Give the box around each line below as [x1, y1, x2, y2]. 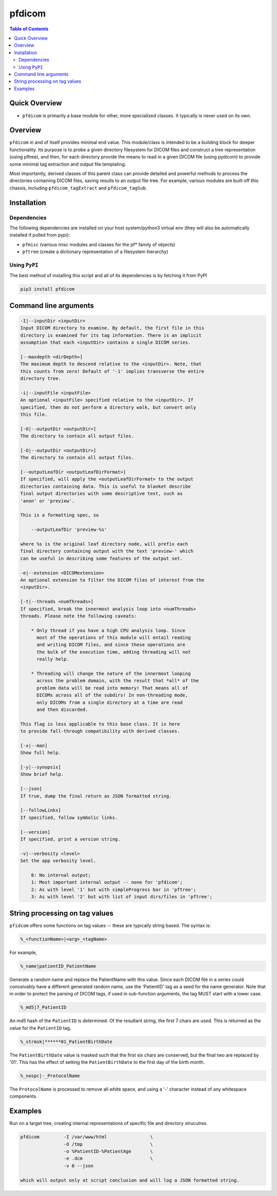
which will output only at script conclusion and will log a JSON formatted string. [20, 1177, 240, 1183]
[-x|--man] [20, 742, 48, 748]
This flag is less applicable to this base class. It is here [20, 721, 180, 727]
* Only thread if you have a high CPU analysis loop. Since [31, 628, 186, 633]
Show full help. [20, 750, 62, 756]
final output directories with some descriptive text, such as [20, 491, 183, 496]
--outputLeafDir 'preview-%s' [31, 527, 107, 532]
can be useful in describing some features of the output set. [20, 556, 183, 561]
